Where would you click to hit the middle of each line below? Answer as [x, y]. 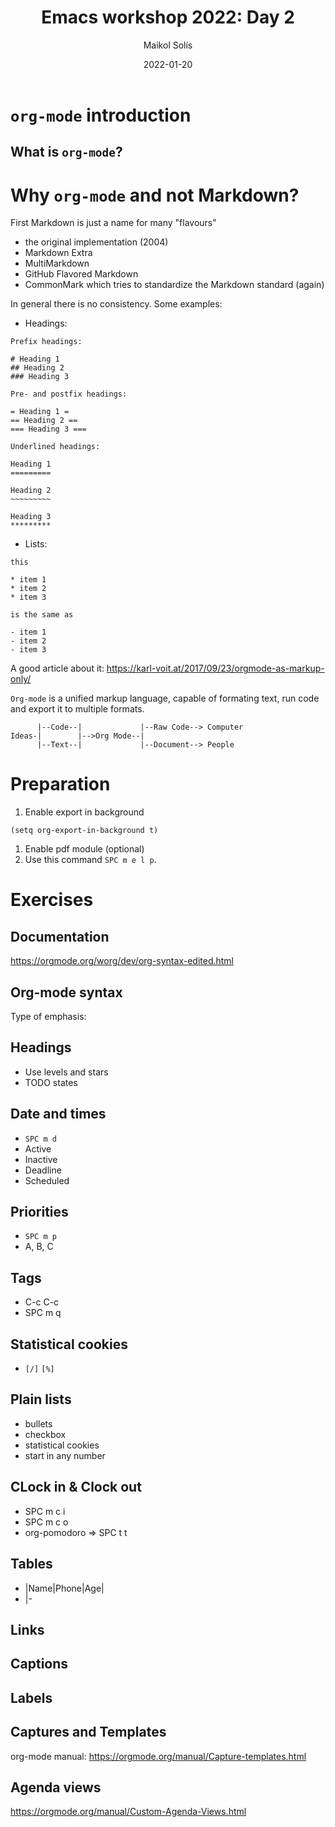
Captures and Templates [88, 1732]
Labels [31, 1697]
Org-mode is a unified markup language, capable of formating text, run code [165, 698]
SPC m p [40, 1237]
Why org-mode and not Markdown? [155, 195]
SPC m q [43, 1313]
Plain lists [41, 1399]
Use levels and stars [66, 1072]
